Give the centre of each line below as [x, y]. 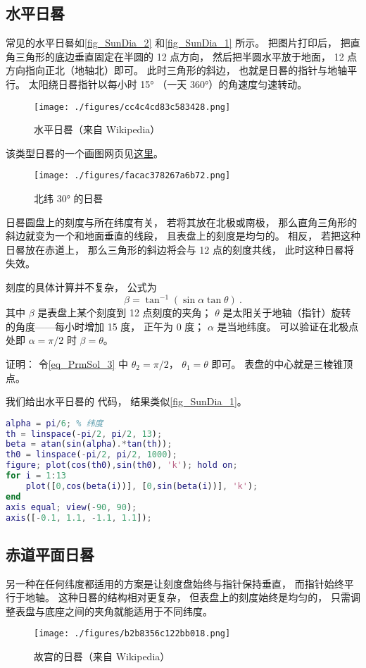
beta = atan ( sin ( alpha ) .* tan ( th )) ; [89, 444]
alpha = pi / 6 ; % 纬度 [55, 423]
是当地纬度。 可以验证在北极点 [288, 326]
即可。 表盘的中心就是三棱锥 [277, 363]
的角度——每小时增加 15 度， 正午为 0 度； [105, 326]
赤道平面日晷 [50, 553]
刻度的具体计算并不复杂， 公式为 [81, 287]
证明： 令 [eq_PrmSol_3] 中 [67, 363]
